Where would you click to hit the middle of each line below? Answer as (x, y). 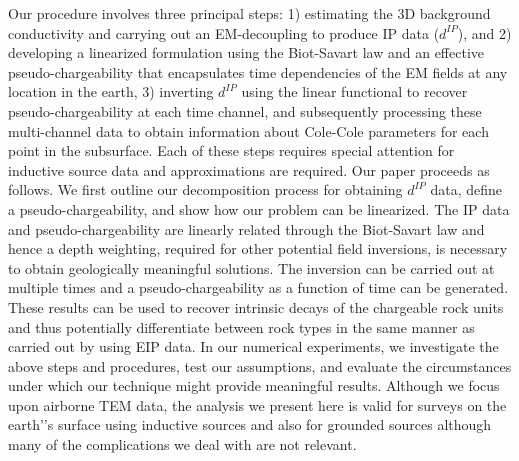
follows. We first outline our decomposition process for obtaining (205, 189)
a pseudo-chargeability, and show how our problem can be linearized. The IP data (259, 208)
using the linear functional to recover (354, 91)
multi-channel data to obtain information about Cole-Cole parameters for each (248, 130)
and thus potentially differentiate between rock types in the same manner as (241, 326)
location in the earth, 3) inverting (111, 91)
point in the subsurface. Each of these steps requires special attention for (231, 150)
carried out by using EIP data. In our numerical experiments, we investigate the (253, 346)
